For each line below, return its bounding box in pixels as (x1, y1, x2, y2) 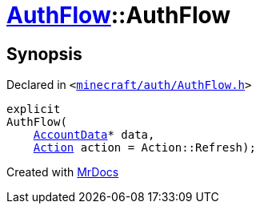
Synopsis (6, 43, 82, 64)
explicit (6, 103, 61, 116)
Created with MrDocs (6, 165, 119, 180)
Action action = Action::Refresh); (33, 141, 256, 155)
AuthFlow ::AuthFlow (6, 2, 231, 29)
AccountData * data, (33, 128, 155, 142)
